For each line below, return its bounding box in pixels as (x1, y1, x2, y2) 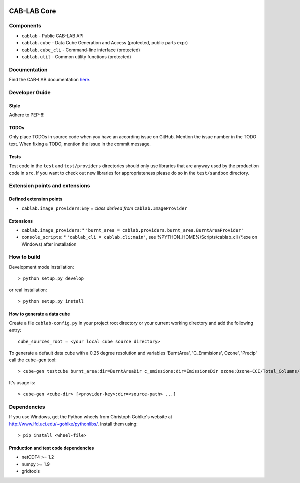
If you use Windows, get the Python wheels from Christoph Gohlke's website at (9, 414, 172, 420)
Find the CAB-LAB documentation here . (9, 77, 91, 83)
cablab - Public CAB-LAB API (21, 33, 84, 39)
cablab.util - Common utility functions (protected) (21, 53, 132, 60)
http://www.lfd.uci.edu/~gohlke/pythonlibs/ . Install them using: (9, 421, 138, 427)
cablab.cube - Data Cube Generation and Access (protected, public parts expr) (21, 40, 188, 46)
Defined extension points (9, 196, 63, 202)
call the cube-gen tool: (9, 357, 57, 363)
